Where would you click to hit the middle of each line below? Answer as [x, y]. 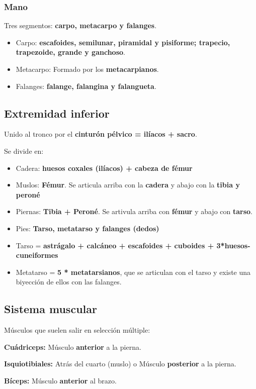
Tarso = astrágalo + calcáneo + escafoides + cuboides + [115, 245]
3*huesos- [233, 245]
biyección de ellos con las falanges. [69, 282]
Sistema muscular [51, 309]
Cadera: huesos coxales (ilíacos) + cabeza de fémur [104, 168]
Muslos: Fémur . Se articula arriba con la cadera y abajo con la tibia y [128, 185]
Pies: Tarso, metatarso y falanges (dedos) [88, 228]
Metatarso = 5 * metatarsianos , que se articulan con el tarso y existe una [133, 272]
